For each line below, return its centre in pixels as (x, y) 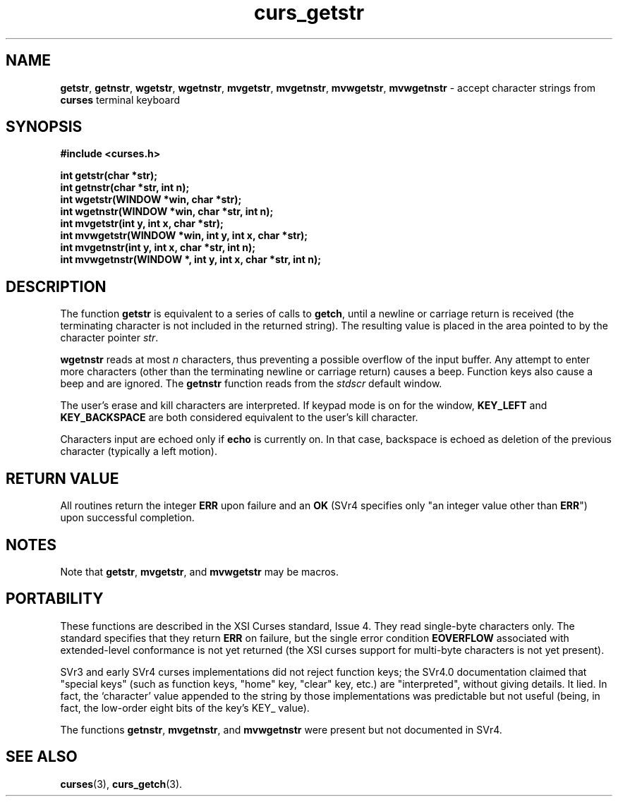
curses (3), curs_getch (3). (121, 784)
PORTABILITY (55, 599)
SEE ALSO (42, 757)
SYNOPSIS (44, 127)
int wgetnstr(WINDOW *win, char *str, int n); (167, 212)
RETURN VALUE (62, 478)
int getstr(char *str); (109, 176)
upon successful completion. (127, 518)
